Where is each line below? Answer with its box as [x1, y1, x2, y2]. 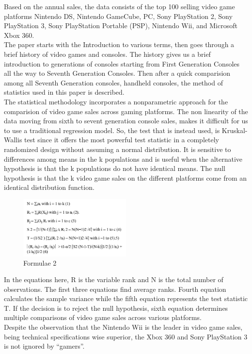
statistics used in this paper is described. [4, 87, 125, 97]
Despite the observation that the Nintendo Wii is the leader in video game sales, [4, 321, 243, 332]
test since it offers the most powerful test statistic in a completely [24, 135, 219, 145]
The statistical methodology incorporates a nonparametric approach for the [4, 96, 228, 106]
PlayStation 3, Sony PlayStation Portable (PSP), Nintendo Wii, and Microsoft [4, 20, 237, 31]
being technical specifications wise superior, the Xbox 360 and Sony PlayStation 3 [4, 331, 248, 341]
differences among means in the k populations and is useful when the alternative [4, 153, 243, 164]
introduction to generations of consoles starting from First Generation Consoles [4, 58, 240, 68]
